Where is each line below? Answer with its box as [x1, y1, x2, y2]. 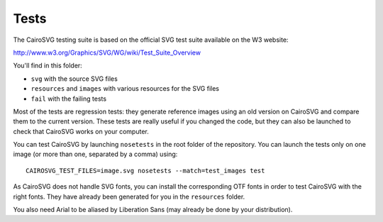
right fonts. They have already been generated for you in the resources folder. [13, 192, 245, 201]
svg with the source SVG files [30, 74, 118, 83]
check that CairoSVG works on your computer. [13, 127, 149, 135]
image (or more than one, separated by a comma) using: [13, 150, 178, 159]
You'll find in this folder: [13, 61, 83, 70]
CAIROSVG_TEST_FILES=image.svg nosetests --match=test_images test [26, 167, 265, 174]
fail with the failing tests [30, 94, 106, 103]
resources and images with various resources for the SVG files [30, 84, 220, 93]
